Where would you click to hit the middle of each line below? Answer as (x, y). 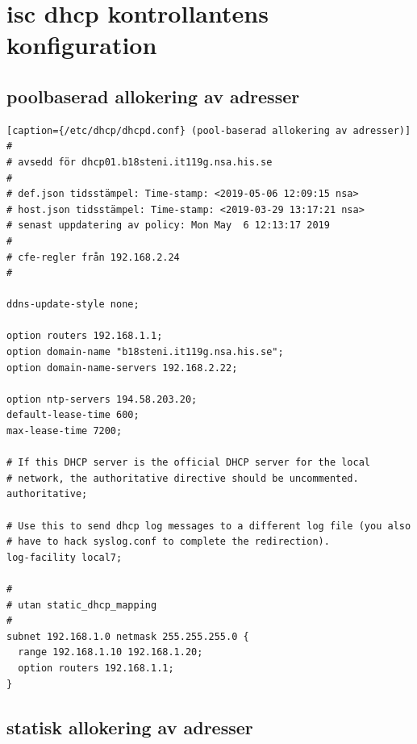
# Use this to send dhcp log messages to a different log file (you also (209, 526)
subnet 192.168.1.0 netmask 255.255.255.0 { (128, 636)
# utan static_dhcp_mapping (82, 605)
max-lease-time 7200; (65, 431)
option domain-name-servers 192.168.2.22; (122, 368)
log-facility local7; (65, 557)
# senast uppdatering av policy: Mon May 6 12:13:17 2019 (168, 226)
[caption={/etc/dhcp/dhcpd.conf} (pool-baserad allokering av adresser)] (209, 130)
